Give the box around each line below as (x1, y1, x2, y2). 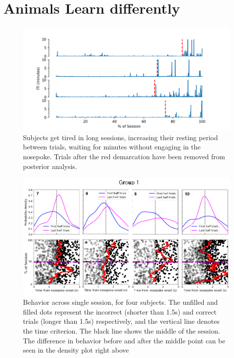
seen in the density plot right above (23, 345, 129, 355)
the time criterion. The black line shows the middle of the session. (23, 326, 220, 336)
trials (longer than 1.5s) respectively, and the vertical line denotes (23, 316, 220, 326)
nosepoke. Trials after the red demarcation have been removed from (23, 151, 225, 161)
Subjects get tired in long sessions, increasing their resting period (23, 132, 218, 142)
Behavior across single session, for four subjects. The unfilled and (23, 297, 218, 307)
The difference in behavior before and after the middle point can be (23, 335, 225, 345)
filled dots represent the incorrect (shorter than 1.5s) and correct (23, 306, 217, 316)
